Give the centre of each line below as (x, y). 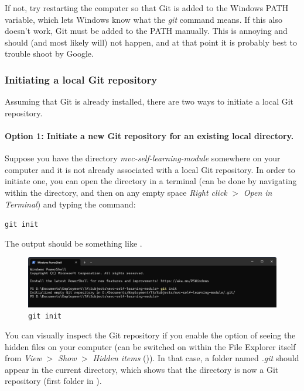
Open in (258, 192)
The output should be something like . (74, 243)
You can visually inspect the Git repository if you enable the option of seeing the (150, 335)
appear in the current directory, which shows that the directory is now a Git (142, 369)
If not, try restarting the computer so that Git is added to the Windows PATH (147, 8)
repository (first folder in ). (53, 381)
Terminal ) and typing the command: (70, 204)
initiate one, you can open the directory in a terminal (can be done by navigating (151, 181)
